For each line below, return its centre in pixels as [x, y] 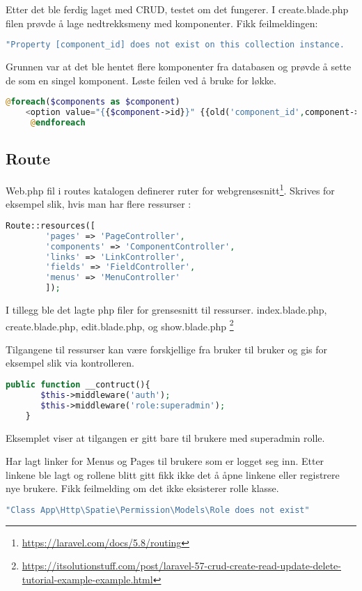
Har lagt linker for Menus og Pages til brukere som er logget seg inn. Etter [165, 461]
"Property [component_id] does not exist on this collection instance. [175, 45]
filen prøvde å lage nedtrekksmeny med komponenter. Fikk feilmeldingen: [162, 23]
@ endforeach [58, 123]
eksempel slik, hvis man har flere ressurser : [99, 204]
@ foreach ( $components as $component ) [93, 102]
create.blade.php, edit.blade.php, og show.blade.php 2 [120, 325]
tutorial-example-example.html [87, 580]
